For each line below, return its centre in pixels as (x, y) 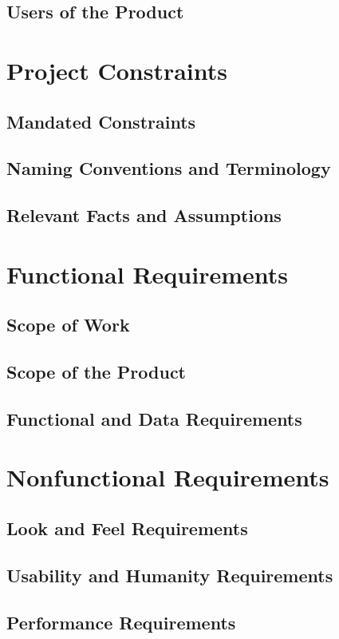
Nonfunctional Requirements (168, 477)
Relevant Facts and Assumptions (144, 215)
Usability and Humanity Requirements (170, 575)
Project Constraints (117, 70)
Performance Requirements (121, 622)
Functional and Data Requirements (154, 418)
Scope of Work (68, 325)
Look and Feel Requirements (127, 528)
